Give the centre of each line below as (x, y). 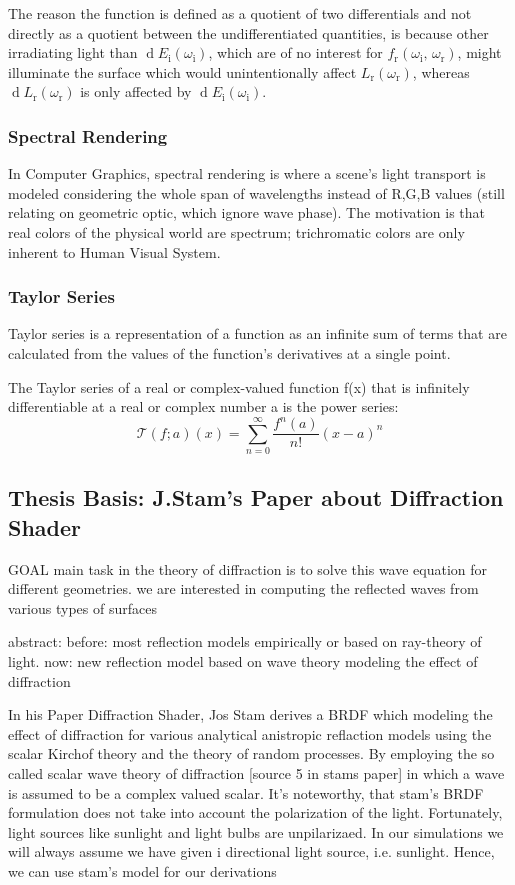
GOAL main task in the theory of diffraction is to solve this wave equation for (248, 568)
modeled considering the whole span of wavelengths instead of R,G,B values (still (256, 192)
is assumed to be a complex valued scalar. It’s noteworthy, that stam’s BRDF (246, 792)
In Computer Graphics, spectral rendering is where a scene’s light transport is (247, 173)
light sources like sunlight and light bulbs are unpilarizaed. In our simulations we (256, 831)
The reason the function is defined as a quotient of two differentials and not (240, 13)
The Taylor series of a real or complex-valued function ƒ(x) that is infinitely (239, 386)
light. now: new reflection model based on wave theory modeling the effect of (243, 661)
